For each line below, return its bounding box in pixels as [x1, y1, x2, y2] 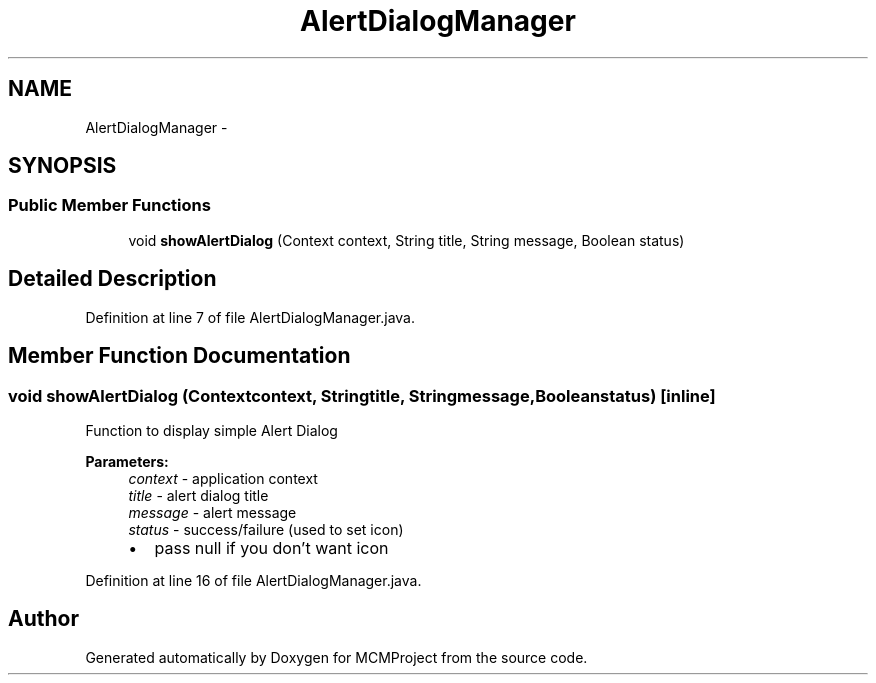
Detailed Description [8, 266, 217, 292]
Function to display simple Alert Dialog [85, 421, 338, 439]
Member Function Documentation [8, 343, 351, 369]
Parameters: [85, 452, 169, 470]
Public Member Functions [8, 195, 211, 216]
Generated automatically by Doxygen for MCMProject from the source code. [85, 648, 588, 666]
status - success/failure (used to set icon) [128, 520, 404, 538]
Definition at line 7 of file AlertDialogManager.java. [85, 308, 415, 326]
